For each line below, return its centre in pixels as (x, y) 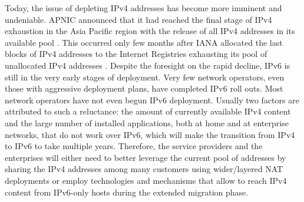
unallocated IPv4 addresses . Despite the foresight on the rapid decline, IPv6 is (148, 65)
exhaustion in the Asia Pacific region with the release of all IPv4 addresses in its (150, 31)
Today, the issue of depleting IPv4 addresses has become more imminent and (143, 8)
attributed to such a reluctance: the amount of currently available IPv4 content (148, 111)
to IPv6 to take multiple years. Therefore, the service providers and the (134, 146)
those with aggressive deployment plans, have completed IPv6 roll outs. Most (144, 88)
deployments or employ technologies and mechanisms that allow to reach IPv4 (146, 180)
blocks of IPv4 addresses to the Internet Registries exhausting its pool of (136, 54)
